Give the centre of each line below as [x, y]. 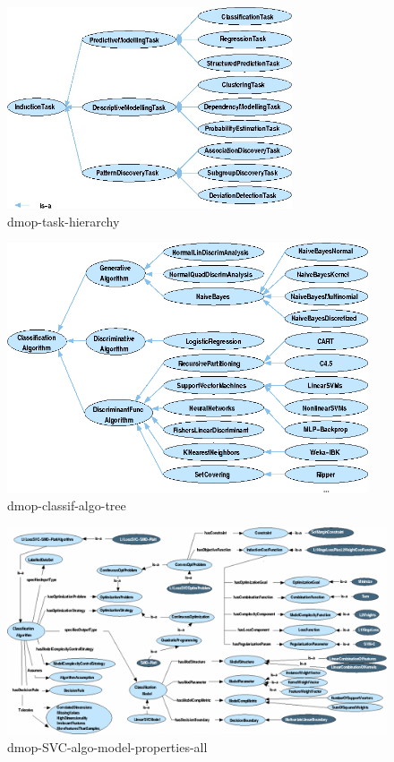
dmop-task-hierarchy [64, 221]
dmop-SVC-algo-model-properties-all [107, 747]
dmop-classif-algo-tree [67, 505]
